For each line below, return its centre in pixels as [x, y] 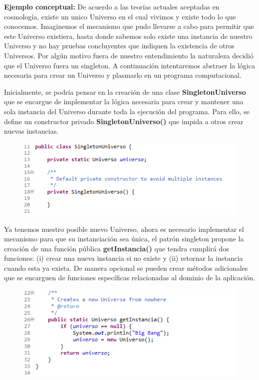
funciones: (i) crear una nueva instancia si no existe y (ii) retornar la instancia [124, 258]
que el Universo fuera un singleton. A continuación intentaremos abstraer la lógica [129, 65]
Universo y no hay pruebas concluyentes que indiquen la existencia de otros [119, 46]
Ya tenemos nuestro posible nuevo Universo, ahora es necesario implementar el [124, 229]
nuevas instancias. [31, 131]
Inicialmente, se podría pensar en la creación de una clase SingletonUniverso [125, 92]
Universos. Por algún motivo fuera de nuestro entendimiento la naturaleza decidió [129, 55]
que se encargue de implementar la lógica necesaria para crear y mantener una [124, 101]
